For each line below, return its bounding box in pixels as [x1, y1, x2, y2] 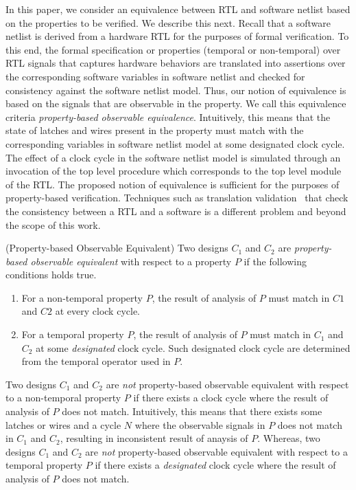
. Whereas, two [257, 431, 320, 445]
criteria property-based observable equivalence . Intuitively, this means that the [5, 109, 331, 124]
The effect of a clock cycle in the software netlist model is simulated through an [5, 150, 341, 164]
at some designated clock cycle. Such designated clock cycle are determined [36, 340, 351, 355]
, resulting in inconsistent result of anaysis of [60, 431, 248, 445]
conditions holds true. [5, 267, 97, 282]
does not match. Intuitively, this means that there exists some [62, 404, 322, 419]
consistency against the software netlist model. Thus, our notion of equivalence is [5, 82, 346, 97]
